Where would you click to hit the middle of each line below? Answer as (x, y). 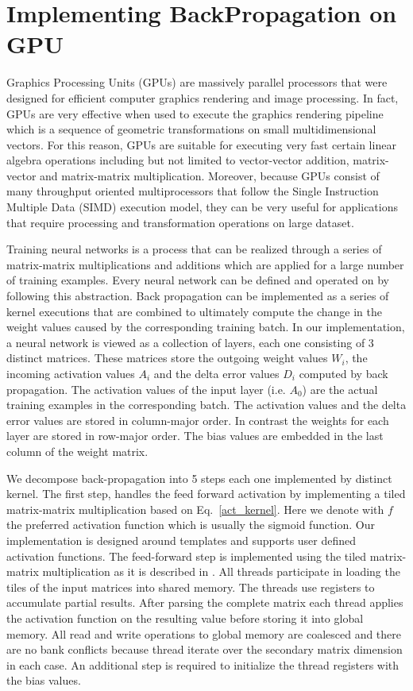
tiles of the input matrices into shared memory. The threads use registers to (191, 587)
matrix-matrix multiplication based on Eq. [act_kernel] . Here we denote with (195, 509)
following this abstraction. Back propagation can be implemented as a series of (198, 296)
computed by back (344, 373)
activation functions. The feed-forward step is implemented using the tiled (187, 556)
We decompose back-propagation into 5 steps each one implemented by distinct (199, 478)
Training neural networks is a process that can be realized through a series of (194, 249)
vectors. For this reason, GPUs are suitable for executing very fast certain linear (201, 144)
